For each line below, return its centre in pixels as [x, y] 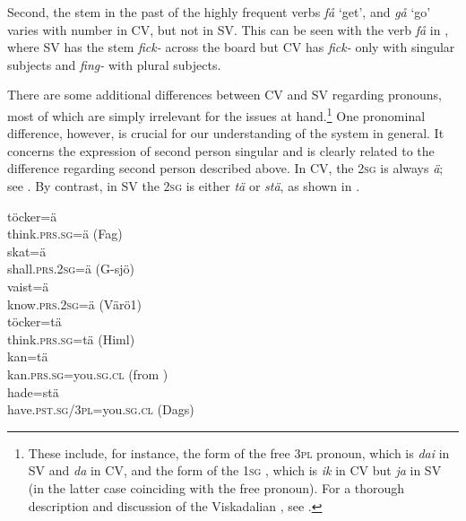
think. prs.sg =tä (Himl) [71, 339]
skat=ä [27, 251]
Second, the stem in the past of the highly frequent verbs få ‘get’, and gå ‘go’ [219, 12]
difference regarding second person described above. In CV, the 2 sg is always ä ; [225, 168]
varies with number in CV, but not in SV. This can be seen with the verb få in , [228, 29]
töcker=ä [32, 216]
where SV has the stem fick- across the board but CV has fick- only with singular [231, 47]
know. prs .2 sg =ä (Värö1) [74, 304]
